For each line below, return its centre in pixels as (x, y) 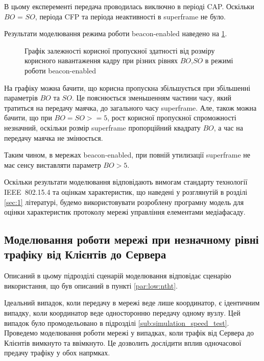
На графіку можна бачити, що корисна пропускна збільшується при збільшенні (127, 87)
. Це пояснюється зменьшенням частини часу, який (152, 98)
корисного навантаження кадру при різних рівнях (101, 60)
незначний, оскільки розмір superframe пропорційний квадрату (102, 127)
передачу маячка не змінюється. (54, 137)
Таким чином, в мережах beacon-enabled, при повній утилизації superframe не (127, 155)
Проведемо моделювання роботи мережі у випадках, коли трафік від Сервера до (129, 333)
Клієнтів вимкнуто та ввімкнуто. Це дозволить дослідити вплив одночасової (123, 342)
